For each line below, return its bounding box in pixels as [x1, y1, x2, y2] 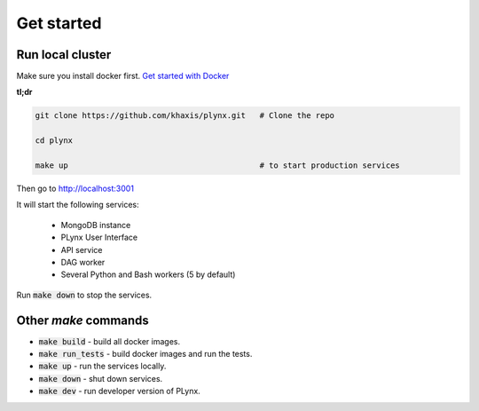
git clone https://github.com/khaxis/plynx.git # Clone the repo [35, 111, 335, 121]
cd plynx [35, 136, 74, 146]
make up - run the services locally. [38, 360, 167, 372]
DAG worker [60, 257, 106, 267]
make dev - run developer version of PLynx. [38, 386, 201, 397]
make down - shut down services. [38, 373, 163, 383]
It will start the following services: [16, 200, 139, 210]
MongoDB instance [60, 219, 131, 230]
